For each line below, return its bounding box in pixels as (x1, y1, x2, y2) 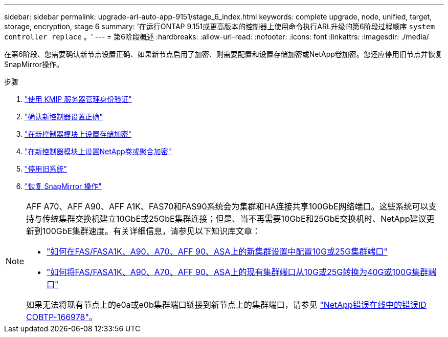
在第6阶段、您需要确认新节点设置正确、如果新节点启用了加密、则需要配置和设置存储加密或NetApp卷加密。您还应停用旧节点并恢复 (4, 50, 442, 58)
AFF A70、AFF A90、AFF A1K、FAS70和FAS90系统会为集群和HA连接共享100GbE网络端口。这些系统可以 (26, 201, 429, 212)
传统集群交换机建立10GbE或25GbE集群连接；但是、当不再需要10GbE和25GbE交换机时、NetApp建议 (42, 214, 427, 224)
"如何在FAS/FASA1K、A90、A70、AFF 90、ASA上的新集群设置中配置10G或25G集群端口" (47, 246, 388, 257)
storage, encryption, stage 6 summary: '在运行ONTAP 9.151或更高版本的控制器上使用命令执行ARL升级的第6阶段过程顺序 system (4, 22, 435, 31)
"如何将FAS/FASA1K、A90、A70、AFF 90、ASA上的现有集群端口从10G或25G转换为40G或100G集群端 (47, 267, 437, 277)
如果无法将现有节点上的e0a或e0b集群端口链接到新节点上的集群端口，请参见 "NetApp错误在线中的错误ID (26, 300, 427, 310)
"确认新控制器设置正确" (25, 112, 103, 121)
